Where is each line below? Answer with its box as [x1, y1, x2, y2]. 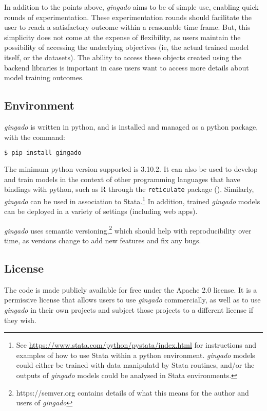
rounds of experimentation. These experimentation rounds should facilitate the [4, 11, 252, 22]
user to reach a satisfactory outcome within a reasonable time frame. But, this [4, 22, 251, 32]
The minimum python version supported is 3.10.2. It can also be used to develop [4, 164, 258, 174]
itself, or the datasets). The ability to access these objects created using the [4, 51, 242, 62]
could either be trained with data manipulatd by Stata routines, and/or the [16, 360, 255, 370]
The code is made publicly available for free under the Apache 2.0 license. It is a [4, 284, 257, 295]
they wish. [4, 314, 36, 325]
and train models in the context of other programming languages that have [4, 173, 240, 184]
